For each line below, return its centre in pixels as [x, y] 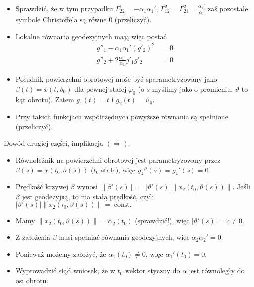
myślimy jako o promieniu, [192, 88]
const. [123, 205]
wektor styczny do [152, 270]
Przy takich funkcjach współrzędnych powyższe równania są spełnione [122, 117]
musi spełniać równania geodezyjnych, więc [124, 237]
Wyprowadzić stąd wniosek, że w [65, 270]
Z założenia [33, 237]
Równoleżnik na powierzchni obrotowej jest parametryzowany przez [118, 159]
